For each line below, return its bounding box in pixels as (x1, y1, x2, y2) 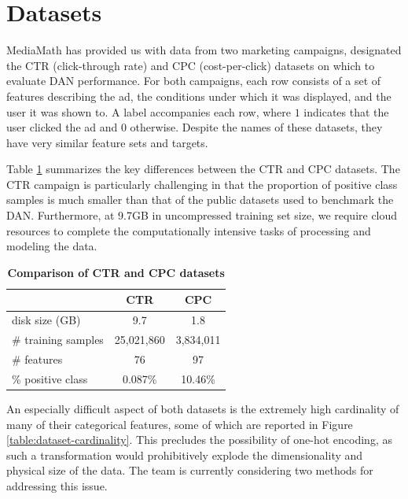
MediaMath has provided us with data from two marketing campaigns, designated (6, 42, 402, 58)
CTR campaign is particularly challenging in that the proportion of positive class (6, 176, 398, 192)
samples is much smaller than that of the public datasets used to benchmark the (6, 191, 394, 208)
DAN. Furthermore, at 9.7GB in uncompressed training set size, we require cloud (6, 207, 398, 224)
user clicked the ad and (6, 119, 118, 135)
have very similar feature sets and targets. (6, 134, 208, 150)
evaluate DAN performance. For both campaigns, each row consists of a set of (6, 72, 381, 89)
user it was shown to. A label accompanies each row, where (6, 103, 292, 120)
